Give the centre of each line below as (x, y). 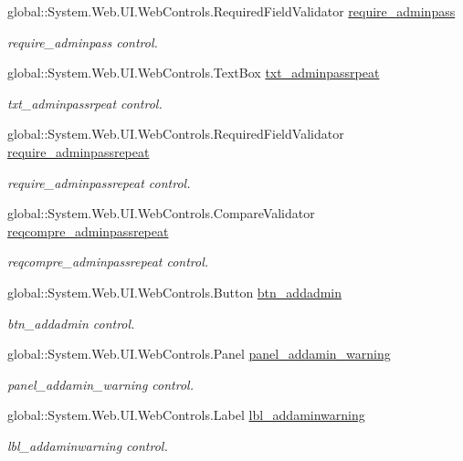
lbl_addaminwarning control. (88, 445)
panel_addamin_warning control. (100, 384)
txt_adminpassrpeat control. (85, 103)
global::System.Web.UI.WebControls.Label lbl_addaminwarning (186, 415)
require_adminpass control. (83, 42)
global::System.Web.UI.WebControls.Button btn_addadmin (175, 292)
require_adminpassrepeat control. (99, 182)
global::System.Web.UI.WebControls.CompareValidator (161, 213)
